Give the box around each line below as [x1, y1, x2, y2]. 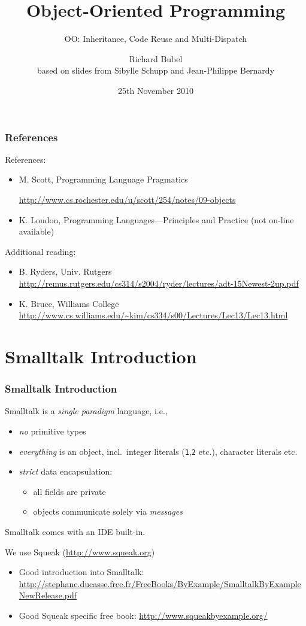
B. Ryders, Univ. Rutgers [19, 265, 112, 278]
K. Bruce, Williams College [19, 297, 119, 309]
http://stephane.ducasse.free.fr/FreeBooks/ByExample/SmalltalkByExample [19, 577, 301, 589]
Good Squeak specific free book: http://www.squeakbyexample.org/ [19, 609, 268, 621]
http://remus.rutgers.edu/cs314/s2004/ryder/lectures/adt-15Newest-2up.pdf [19, 276, 299, 289]
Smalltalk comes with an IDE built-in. [5, 525, 146, 537]
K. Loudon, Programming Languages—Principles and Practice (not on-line [19, 213, 294, 226]
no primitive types [19, 424, 86, 437]
